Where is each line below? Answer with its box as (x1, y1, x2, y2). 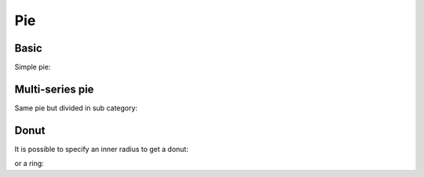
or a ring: (14, 159, 45, 168)
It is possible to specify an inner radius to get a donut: (14, 144, 188, 154)
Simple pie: (14, 63, 51, 72)
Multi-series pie (14, 82, 94, 96)
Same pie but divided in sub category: (14, 103, 137, 113)
